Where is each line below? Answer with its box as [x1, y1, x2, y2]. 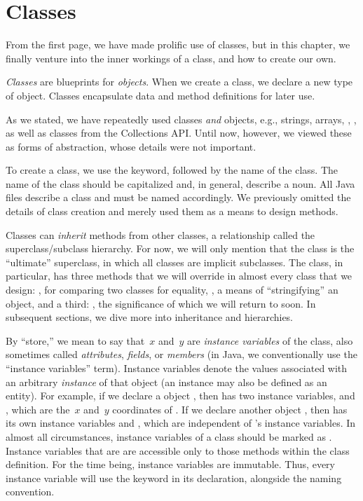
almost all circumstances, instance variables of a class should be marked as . [6, 429, 332, 444]
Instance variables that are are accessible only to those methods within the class [6, 443, 350, 458]
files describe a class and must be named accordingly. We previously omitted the [6, 190, 351, 205]
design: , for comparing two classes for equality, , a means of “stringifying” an [6, 282, 338, 297]
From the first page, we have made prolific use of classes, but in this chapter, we [6, 37, 350, 52]
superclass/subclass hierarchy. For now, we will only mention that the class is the [6, 241, 355, 256]
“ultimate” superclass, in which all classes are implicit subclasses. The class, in [6, 254, 343, 269]
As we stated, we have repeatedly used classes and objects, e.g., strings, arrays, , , [6, 111, 357, 126]
